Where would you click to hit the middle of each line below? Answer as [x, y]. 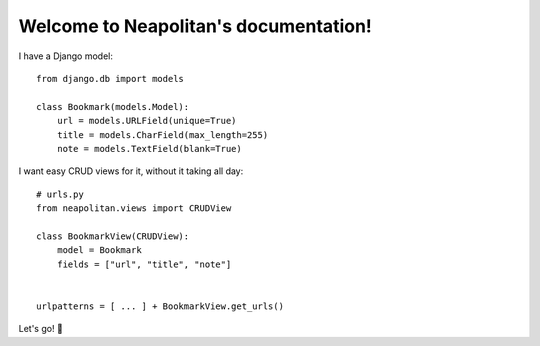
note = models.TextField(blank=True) [149, 148]
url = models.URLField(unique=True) [146, 121]
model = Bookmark [99, 250]
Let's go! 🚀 [41, 329]
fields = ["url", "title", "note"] [144, 264]
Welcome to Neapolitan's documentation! [195, 26]
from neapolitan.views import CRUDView [134, 208]
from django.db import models [110, 78]
